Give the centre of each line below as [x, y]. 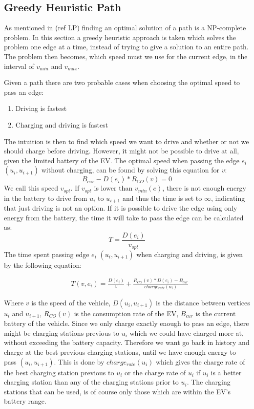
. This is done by [79, 361]
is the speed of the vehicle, [71, 302]
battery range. [25, 401]
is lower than [113, 188]
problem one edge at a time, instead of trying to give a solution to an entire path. [126, 47]
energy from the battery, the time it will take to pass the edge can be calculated [124, 217]
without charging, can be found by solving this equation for [130, 170]
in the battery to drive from [46, 198]
